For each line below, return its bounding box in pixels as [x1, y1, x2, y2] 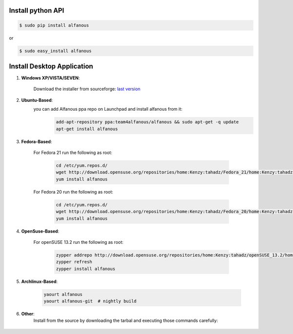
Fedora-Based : [21, 138, 52, 144]
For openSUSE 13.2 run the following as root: [33, 239, 124, 245]
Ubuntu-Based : [21, 97, 53, 103]
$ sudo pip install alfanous [19, 22, 89, 28]
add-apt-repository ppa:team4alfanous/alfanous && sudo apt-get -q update [56, 119, 239, 125]
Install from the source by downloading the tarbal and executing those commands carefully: [33, 317, 218, 324]
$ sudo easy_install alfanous [19, 48, 92, 54]
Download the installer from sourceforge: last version [33, 86, 141, 92]
